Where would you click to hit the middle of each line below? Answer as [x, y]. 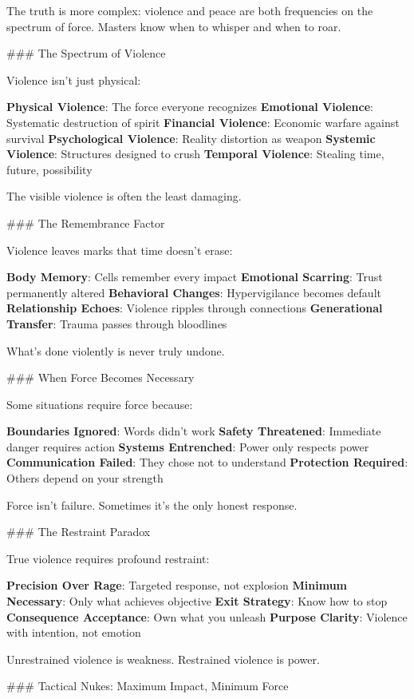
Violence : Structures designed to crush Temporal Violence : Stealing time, [195, 154]
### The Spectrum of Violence [86, 53]
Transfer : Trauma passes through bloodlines [117, 323]
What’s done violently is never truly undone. [116, 350]
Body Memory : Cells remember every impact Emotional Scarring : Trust [195, 277]
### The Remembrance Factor [86, 222]
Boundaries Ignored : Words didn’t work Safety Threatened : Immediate [194, 431]
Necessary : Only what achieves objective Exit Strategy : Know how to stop [197, 601]
